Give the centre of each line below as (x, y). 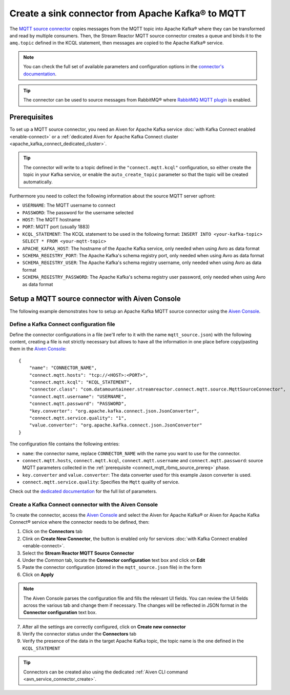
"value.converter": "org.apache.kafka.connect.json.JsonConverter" (116, 425)
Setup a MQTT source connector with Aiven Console (95, 299)
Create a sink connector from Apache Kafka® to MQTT (128, 13)
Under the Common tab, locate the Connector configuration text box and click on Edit (114, 560)
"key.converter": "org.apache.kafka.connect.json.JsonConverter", (114, 411)
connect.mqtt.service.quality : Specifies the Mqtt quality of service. (101, 482)
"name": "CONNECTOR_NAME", (63, 368)
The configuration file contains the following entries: (65, 444)
